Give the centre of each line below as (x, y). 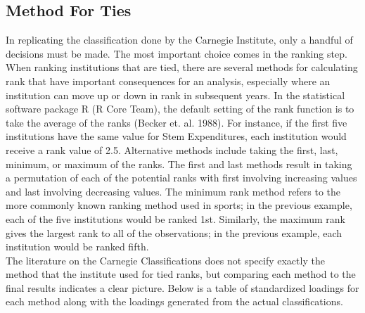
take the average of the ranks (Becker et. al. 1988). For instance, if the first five (177, 122)
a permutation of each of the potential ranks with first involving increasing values (181, 178)
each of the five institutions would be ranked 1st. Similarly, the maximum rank (175, 218)
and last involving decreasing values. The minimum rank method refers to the (173, 191)
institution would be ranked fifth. (77, 247)
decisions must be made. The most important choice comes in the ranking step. (177, 53)
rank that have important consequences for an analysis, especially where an (168, 81)
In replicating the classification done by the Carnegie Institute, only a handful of (179, 40)
